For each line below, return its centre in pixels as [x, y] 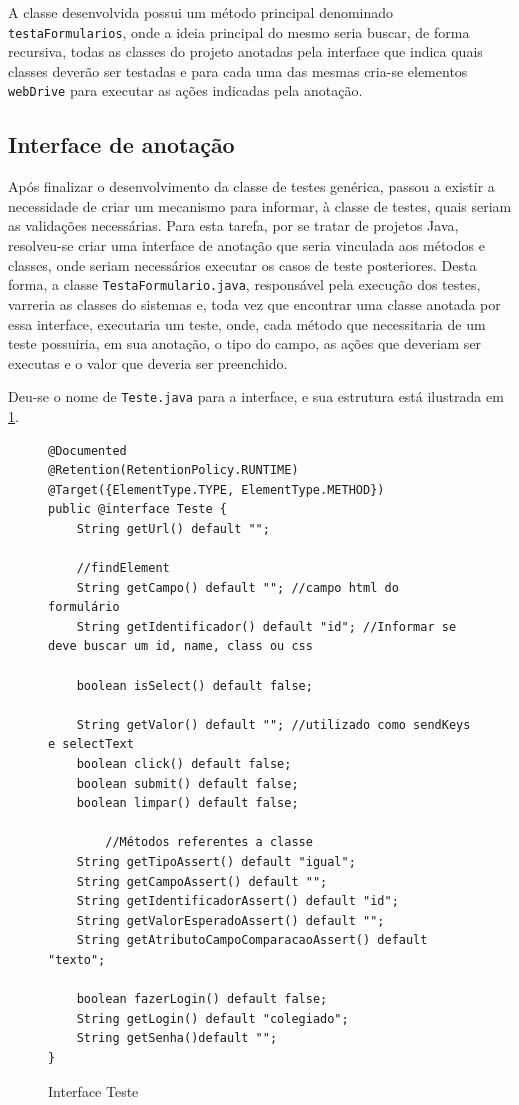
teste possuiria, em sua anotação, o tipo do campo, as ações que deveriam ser [245, 343]
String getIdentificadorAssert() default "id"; [237, 901]
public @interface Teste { [137, 509]
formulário [84, 607]
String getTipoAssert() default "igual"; [216, 862]
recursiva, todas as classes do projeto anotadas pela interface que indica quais [245, 51]
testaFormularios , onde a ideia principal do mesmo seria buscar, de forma [239, 31]
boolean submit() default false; [187, 783]
